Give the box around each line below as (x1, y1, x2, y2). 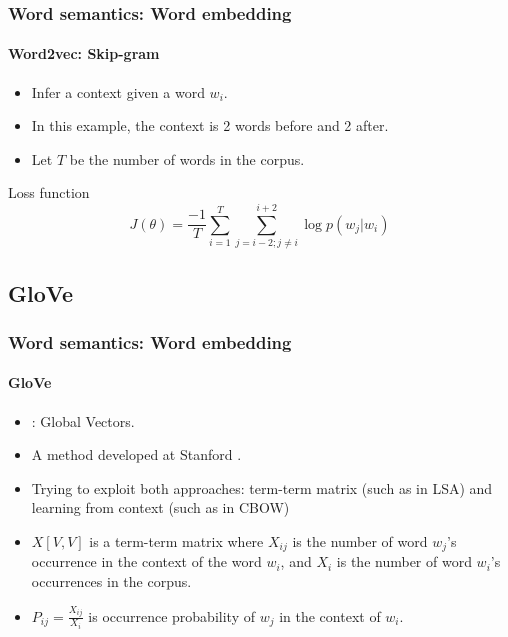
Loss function (8, 182, 90, 203)
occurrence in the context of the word (31, 551, 262, 572)
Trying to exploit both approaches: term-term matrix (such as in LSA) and (31, 477, 493, 498)
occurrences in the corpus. (31, 570, 192, 591)
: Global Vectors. (31, 410, 135, 431)
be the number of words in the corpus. (69, 148, 305, 169)
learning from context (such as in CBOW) (31, 497, 290, 518)
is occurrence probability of (88, 605, 255, 626)
